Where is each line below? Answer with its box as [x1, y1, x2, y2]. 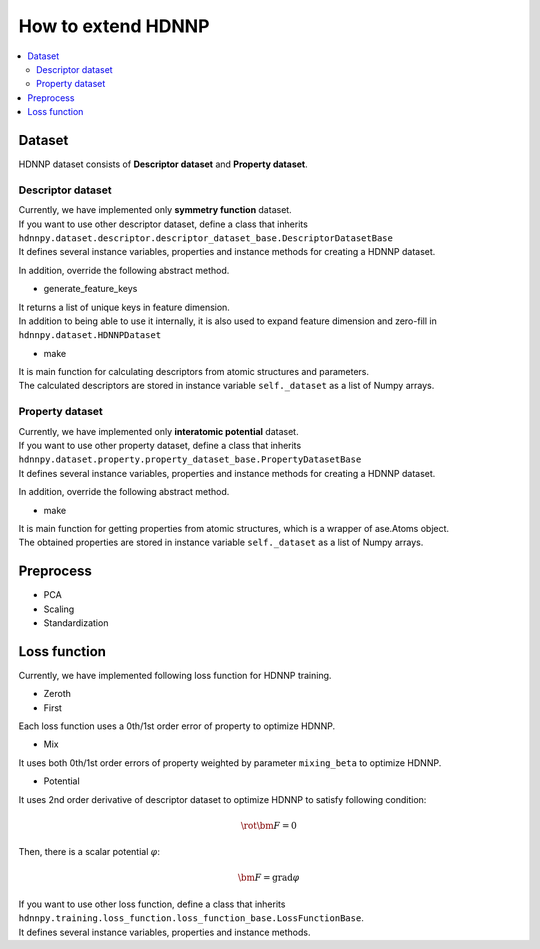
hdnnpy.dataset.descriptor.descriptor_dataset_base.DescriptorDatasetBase [18, 232, 394, 244]
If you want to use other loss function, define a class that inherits [18, 898, 286, 910]
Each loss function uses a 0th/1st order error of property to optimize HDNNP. [18, 720, 335, 732]
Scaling [43, 603, 75, 615]
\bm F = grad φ [237, 872, 300, 884]
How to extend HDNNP [18, 15, 210, 37]
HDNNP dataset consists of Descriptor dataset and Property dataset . [18, 158, 309, 170]
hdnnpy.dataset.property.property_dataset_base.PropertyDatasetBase [18, 454, 362, 465]
